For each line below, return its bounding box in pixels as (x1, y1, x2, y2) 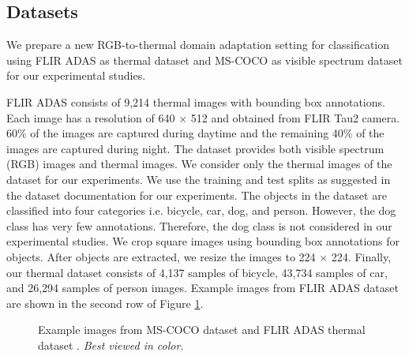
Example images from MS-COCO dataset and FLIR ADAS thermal (38, 321, 366, 338)
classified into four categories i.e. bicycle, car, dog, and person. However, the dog (6, 202, 396, 219)
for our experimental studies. (6, 67, 146, 84)
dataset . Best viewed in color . (38, 336, 184, 353)
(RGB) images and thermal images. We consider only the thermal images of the (6, 156, 392, 172)
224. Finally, (331, 248, 392, 264)
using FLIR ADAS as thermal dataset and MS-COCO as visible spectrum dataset (6, 51, 403, 68)
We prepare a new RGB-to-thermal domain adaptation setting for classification (6, 36, 390, 53)
